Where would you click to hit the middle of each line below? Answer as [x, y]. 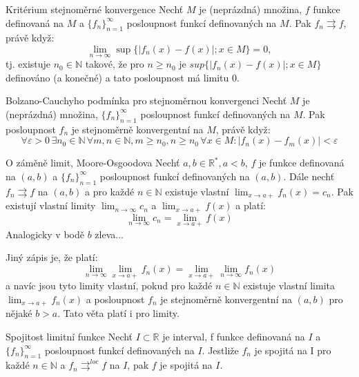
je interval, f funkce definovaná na [234, 336]
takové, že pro [115, 64]
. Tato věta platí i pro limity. [118, 313]
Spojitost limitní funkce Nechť [69, 336]
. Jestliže [220, 350]
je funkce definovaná [301, 163]
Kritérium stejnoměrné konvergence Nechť [95, 9]
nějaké [19, 313]
